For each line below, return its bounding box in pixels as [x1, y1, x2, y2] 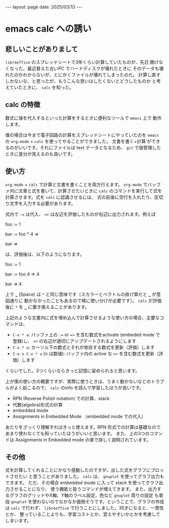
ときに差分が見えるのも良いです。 [5, 150, 76, 157]
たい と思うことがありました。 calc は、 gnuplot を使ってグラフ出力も [18, 473, 164, 480]
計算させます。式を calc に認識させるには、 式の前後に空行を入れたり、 [5, 194, 155, 200]
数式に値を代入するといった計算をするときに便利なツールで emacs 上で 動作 [5, 115, 162, 121]
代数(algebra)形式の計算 [12, 401, 63, 407]
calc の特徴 [5, 100, 40, 109]
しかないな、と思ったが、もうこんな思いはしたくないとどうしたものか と [5, 78, 157, 84]
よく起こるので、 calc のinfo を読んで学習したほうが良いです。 [14, 385, 144, 391]
